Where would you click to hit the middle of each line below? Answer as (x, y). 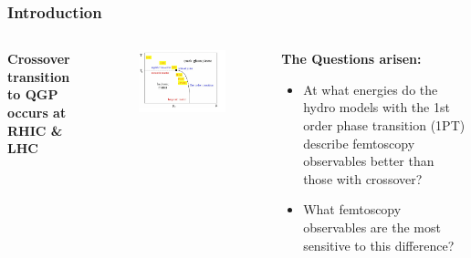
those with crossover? (363, 178)
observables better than (369, 161)
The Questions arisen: (351, 59)
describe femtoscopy (359, 143)
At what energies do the (371, 89)
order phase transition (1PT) (384, 125)
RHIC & (35, 130)
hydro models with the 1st (377, 107)
